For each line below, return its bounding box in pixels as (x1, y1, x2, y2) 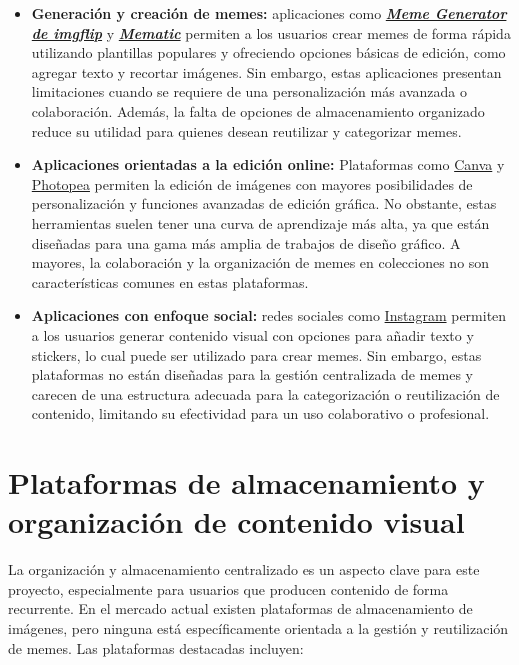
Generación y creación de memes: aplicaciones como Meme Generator (31, 3, 507, 23)
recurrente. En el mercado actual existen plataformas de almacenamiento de (8, 598, 473, 619)
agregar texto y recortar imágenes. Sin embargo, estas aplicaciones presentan (31, 61, 502, 82)
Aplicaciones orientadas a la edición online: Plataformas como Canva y (31, 154, 505, 175)
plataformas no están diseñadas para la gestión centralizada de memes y (31, 364, 473, 385)
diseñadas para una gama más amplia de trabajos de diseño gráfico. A (31, 232, 461, 253)
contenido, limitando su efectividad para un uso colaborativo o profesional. (31, 403, 490, 424)
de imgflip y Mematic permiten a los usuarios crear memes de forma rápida (31, 22, 511, 43)
